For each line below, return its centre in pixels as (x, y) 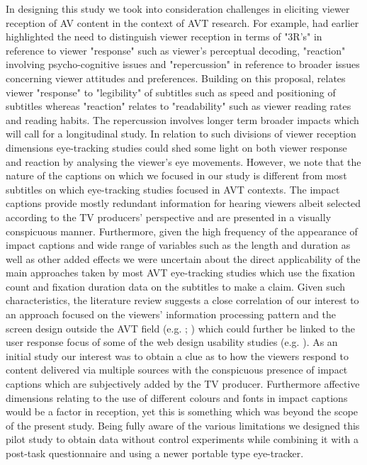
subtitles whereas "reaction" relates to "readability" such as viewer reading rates (179, 106)
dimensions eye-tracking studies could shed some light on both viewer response (176, 147)
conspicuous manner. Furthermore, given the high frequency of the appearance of (182, 231)
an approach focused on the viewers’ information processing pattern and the (171, 314)
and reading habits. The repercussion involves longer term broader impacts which (182, 119)
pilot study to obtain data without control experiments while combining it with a (182, 439)
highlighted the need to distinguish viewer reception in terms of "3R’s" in (164, 37)
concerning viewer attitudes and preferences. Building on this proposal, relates (176, 78)
